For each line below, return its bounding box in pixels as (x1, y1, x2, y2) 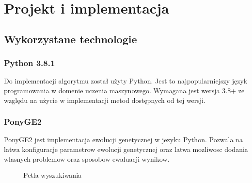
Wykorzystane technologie (4, 31, 137, 46)
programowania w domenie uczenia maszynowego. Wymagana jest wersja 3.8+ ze (4, 85, 245, 95)
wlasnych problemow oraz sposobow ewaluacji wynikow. (4, 153, 170, 164)
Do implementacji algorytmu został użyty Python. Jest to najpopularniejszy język (4, 76, 248, 86)
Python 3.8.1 (4, 57, 55, 69)
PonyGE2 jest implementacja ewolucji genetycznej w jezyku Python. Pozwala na (4, 134, 243, 145)
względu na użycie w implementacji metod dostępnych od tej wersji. (4, 95, 205, 105)
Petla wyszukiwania (23, 170, 82, 180)
